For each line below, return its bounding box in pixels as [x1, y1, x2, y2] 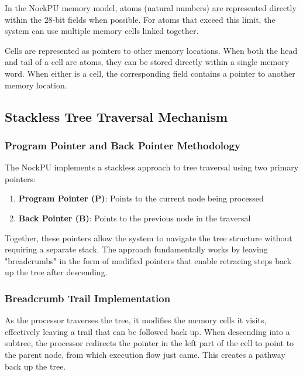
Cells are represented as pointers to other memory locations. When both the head [5, 44, 298, 56]
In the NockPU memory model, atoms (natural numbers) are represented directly [5, 2, 297, 13]
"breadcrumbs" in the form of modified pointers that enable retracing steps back [5, 254, 292, 266]
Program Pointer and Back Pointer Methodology [5, 138, 240, 152]
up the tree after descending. [5, 266, 108, 278]
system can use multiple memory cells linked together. [5, 25, 199, 37]
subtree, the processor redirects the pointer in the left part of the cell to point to [5, 337, 294, 349]
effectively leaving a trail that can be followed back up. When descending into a [5, 325, 290, 337]
